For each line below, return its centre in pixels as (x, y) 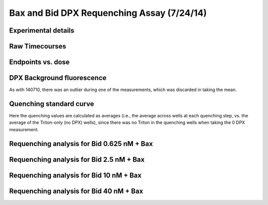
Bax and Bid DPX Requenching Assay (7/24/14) (108, 13)
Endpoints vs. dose (39, 62)
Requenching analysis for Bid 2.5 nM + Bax (77, 159)
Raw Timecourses (38, 46)
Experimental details (42, 30)
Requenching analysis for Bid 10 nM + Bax (75, 175)
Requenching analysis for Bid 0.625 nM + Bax (81, 144)
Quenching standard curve (52, 104)
